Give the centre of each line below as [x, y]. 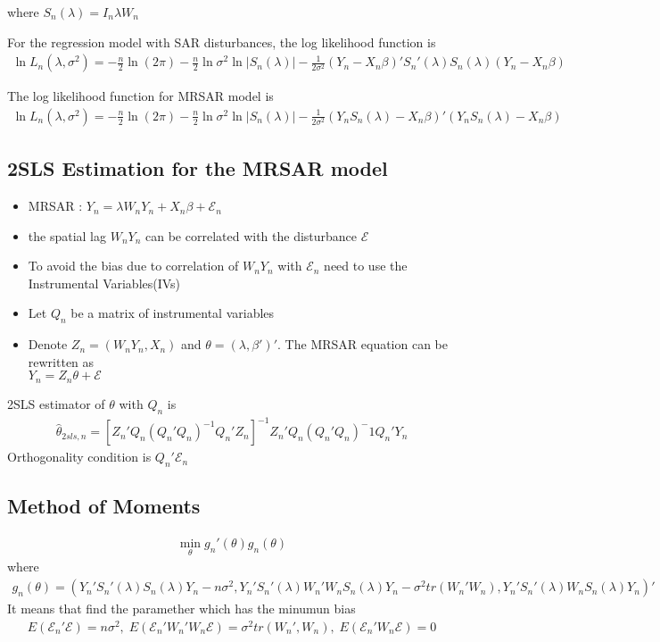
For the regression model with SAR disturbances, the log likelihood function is [222, 42]
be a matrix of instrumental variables [173, 313]
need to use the [366, 266]
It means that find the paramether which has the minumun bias [181, 609]
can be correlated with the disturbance [252, 235]
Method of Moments [104, 506]
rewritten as [61, 361]
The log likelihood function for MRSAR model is [140, 96]
